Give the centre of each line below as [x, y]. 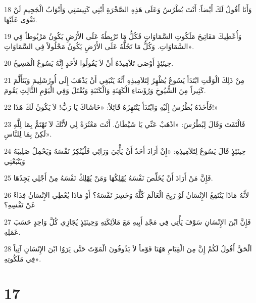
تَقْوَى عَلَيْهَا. [21, 19]
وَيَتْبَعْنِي [15, 161]
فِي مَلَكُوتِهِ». [23, 258]
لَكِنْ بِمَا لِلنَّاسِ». [28, 134]
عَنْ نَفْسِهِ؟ [20, 205]
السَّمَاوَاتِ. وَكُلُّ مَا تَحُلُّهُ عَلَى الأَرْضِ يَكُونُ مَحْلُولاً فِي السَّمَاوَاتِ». [99, 46]
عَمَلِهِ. [12, 231]
